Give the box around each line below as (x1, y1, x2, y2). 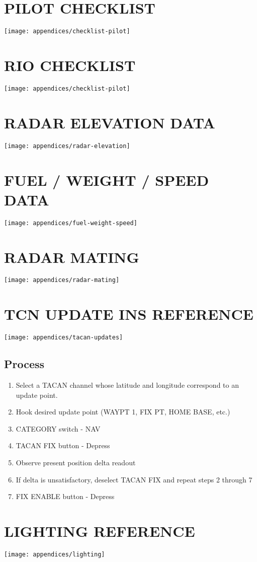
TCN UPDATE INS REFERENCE (4, 304, 253, 324)
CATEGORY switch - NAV (16, 423, 101, 434)
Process (4, 356, 45, 372)
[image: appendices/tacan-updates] (4, 334, 123, 341)
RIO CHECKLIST (4, 54, 136, 75)
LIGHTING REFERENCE (4, 521, 195, 541)
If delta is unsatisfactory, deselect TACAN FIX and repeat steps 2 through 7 (16, 474, 252, 484)
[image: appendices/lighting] (4, 550, 105, 558)
